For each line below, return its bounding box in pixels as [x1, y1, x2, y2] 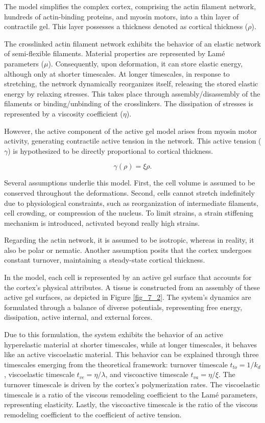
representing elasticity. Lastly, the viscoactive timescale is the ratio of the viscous [4, 399, 258, 410]
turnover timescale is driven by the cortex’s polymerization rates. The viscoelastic [4, 379, 260, 389]
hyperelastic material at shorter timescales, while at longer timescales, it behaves [4, 339, 257, 349]
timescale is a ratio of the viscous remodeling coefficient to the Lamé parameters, [4, 389, 258, 400]
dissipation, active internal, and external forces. [4, 312, 153, 322]
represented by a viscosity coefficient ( [4, 108, 123, 119]
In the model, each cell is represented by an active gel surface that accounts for [4, 272, 252, 283]
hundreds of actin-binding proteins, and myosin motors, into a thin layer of [4, 11, 239, 21]
